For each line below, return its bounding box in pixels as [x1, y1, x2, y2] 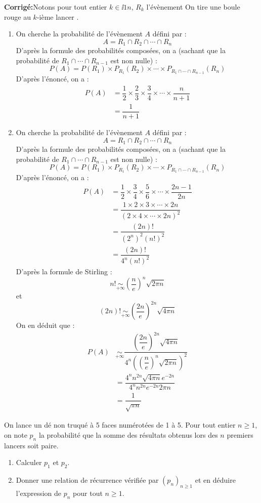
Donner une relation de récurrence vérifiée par [16, 475, 159, 485]
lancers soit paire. [4, 440, 59, 450]
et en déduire [195, 475, 236, 485]
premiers [227, 429, 253, 440]
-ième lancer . [36, 11, 79, 22]
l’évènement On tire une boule [146, 2, 240, 12]
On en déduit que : [16, 320, 75, 330]
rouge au [4, 11, 31, 22]
